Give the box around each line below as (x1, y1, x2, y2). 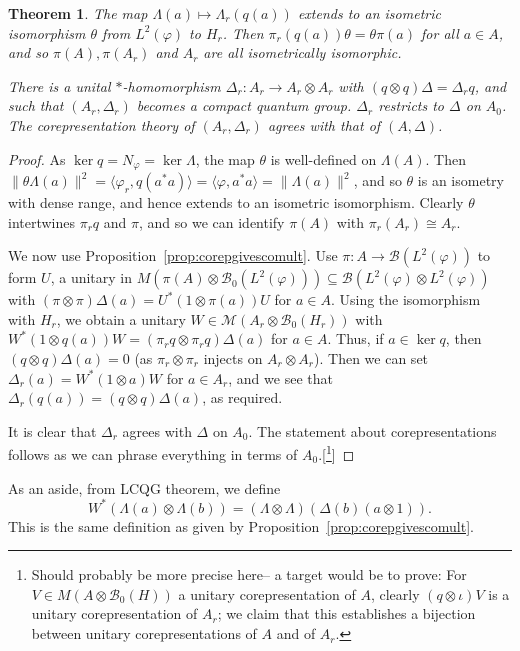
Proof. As (8, 148, 66, 169)
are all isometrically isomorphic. (203, 42, 402, 63)
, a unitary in (50, 267, 133, 288)
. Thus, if (327, 328, 384, 349)
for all (421, 22, 459, 43)
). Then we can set (314, 347, 429, 368)
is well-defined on (270, 148, 377, 169)
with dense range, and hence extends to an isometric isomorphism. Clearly (8, 192, 464, 213)
